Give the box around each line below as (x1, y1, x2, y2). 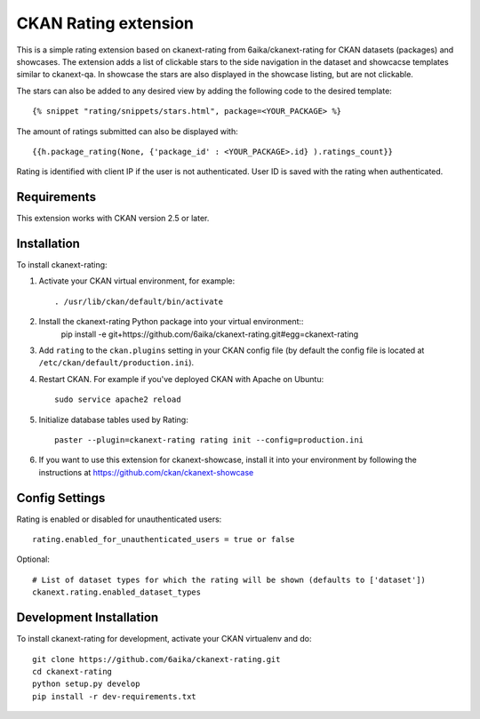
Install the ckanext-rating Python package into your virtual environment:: (38, 316, 304, 327)
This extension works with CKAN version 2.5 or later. (16, 213, 210, 224)
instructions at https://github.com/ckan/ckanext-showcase (38, 467, 254, 477)
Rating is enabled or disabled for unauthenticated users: (16, 514, 222, 524)
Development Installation (16, 610, 159, 626)
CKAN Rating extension (16, 13, 195, 33)
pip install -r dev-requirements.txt (32, 691, 197, 701)
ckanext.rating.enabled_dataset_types (32, 587, 202, 597)
